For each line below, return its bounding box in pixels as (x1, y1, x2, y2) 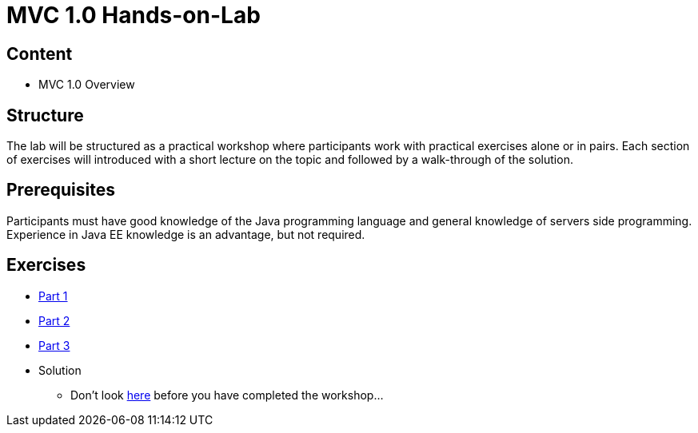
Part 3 (38, 338, 70, 352)
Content (6, 43, 73, 64)
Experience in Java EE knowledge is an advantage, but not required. (6, 227, 365, 241)
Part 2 (38, 313, 70, 328)
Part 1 (38, 288, 68, 303)
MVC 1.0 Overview (38, 77, 135, 92)
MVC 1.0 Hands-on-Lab (6, 2, 261, 29)
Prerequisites (6, 180, 115, 201)
